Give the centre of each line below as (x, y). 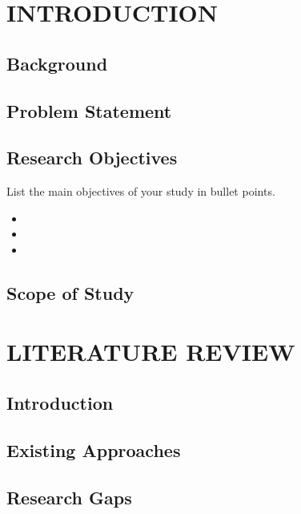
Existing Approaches (94, 449)
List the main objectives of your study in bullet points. (141, 191)
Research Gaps (69, 497)
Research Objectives (92, 158)
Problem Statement (89, 110)
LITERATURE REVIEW (151, 352)
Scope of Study (70, 292)
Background (57, 63)
